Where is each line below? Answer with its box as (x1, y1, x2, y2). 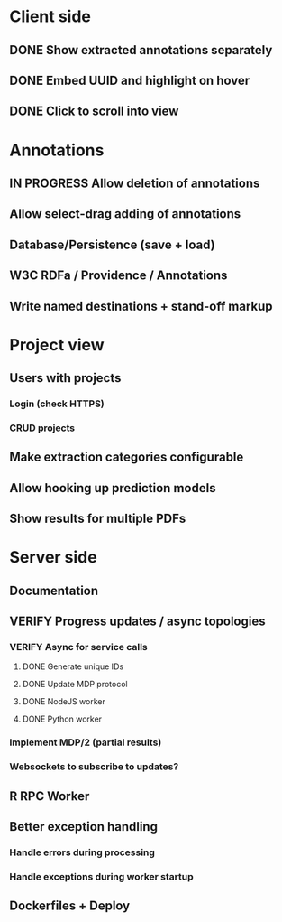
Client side (9, 6, 92, 27)
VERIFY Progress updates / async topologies (9, 614, 266, 629)
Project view (9, 334, 105, 355)
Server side (9, 547, 97, 568)
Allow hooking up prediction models (9, 480, 216, 496)
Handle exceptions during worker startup (9, 870, 194, 882)
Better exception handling (9, 819, 158, 834)
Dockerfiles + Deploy (9, 899, 131, 914)
